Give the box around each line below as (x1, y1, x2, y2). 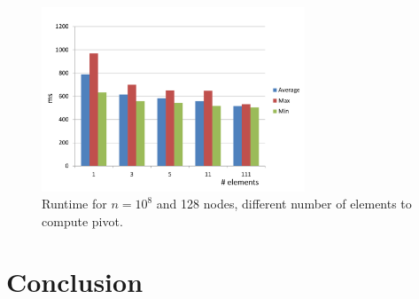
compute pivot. (42, 211, 123, 230)
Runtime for (42, 194, 107, 213)
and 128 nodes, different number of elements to (156, 194, 412, 213)
